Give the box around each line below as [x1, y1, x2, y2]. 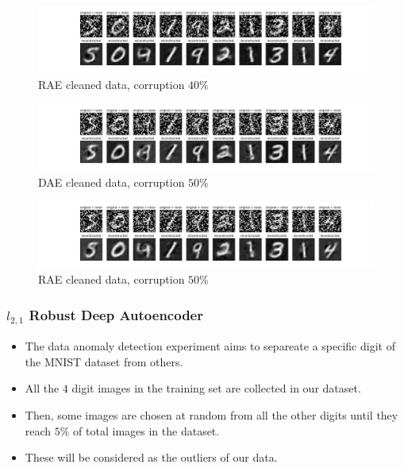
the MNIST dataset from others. [25, 353, 183, 369]
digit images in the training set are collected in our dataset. [71, 380, 361, 396]
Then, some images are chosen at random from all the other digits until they [25, 407, 398, 424]
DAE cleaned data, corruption [38, 173, 185, 190]
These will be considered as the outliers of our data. [25, 449, 278, 466]
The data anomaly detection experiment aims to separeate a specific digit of [25, 338, 395, 354]
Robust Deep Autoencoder [29, 304, 203, 324]
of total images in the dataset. [73, 422, 220, 439]
